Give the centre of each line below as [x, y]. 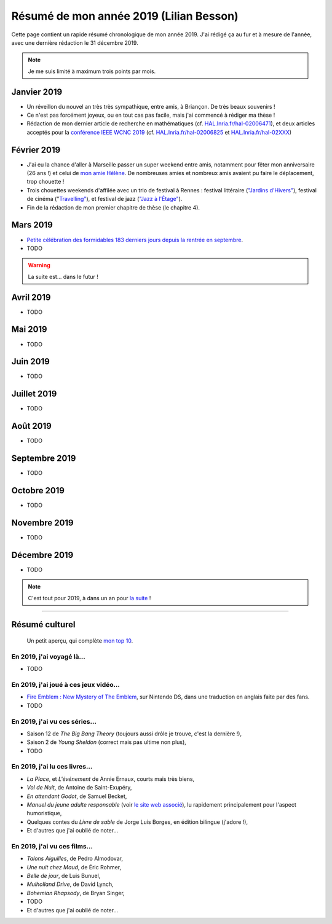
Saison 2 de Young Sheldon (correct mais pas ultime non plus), [107, 742]
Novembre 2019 [42, 523]
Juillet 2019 [34, 394]
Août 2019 [31, 426]
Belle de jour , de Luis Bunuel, [64, 876]
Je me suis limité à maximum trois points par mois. [92, 71]
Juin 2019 [31, 362]
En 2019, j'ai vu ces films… [52, 846]
